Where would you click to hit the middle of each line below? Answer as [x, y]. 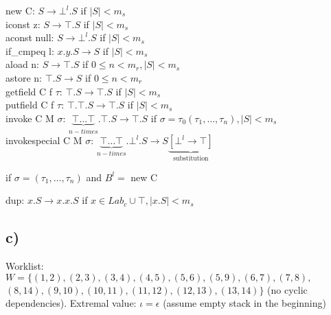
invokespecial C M [44, 140]
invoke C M [30, 118]
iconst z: [23, 24]
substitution [191, 159]
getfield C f [29, 91]
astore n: [24, 77]
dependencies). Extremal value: [71, 303]
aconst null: [30, 37]
